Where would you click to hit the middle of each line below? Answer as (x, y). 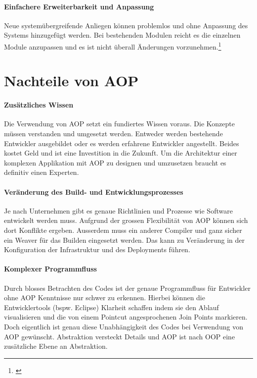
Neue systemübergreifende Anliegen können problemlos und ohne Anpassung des (126, 25)
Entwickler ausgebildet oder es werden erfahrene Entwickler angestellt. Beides (122, 143)
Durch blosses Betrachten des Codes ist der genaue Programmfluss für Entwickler (128, 288)
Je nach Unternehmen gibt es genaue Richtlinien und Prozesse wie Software (118, 210)
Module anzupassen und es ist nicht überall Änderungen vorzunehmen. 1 (113, 46)
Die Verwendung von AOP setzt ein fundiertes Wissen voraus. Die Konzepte (119, 124)
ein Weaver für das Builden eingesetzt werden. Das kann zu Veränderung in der (124, 240)
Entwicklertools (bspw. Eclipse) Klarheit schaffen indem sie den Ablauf (111, 307)
